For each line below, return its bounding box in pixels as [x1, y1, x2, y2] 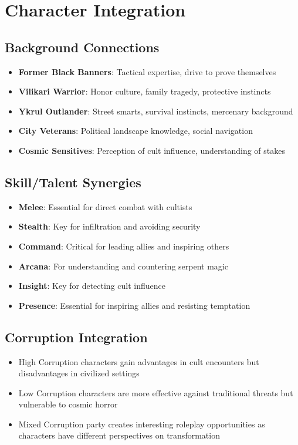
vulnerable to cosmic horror [18, 398, 118, 410]
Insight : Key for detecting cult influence [18, 279, 165, 292]
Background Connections [5, 38, 160, 56]
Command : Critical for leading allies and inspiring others [18, 240, 229, 252]
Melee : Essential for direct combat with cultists [18, 200, 192, 213]
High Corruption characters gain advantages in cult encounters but [18, 355, 259, 368]
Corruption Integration [5, 328, 148, 346]
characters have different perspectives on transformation [18, 429, 220, 441]
